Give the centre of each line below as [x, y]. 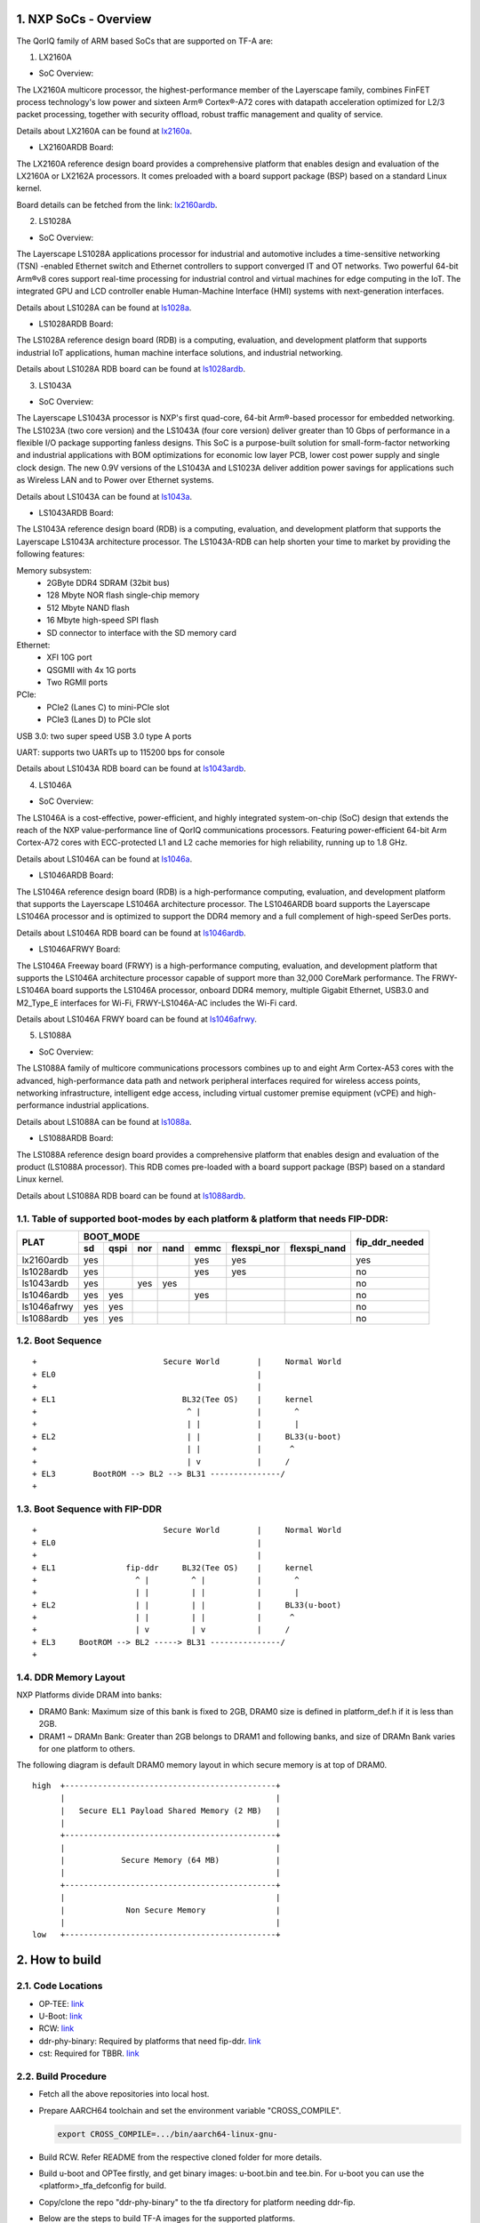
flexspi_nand [318, 1248]
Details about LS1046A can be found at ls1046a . [104, 859]
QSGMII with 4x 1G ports [92, 670]
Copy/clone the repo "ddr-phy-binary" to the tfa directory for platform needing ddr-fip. [197, 2202]
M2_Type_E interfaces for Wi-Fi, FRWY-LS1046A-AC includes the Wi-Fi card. [157, 1003]
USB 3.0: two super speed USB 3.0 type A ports [104, 736]
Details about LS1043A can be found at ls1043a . [104, 496]
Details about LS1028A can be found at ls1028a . [104, 308]
